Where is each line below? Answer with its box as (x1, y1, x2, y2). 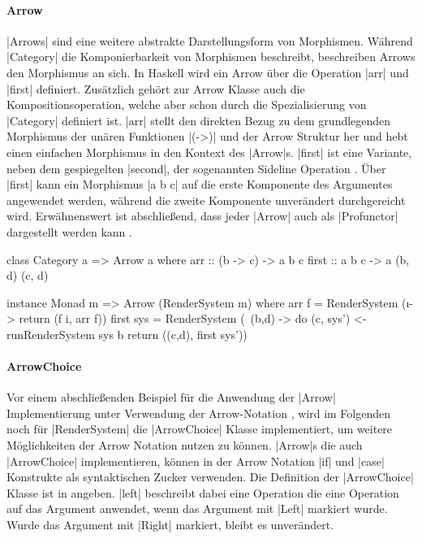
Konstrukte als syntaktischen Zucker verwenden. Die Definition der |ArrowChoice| (6, 468, 414, 485)
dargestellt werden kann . (6, 223, 132, 240)
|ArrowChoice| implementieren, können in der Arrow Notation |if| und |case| (6, 452, 385, 469)
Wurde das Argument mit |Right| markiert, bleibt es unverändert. (6, 516, 334, 533)
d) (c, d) (6, 267, 49, 284)
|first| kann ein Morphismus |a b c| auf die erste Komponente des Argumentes (6, 176, 393, 193)
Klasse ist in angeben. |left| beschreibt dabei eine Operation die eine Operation (6, 484, 399, 501)
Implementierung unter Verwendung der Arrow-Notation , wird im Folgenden (6, 404, 391, 421)
